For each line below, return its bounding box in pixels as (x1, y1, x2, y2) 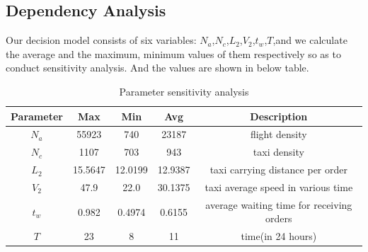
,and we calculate (272, 33, 347, 47)
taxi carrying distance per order (209, 162, 347, 177)
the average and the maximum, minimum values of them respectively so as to (6, 46, 341, 61)
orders (265, 211, 292, 226)
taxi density (253, 144, 304, 159)
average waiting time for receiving (205, 197, 352, 212)
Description (250, 108, 308, 123)
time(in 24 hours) (241, 229, 317, 244)
